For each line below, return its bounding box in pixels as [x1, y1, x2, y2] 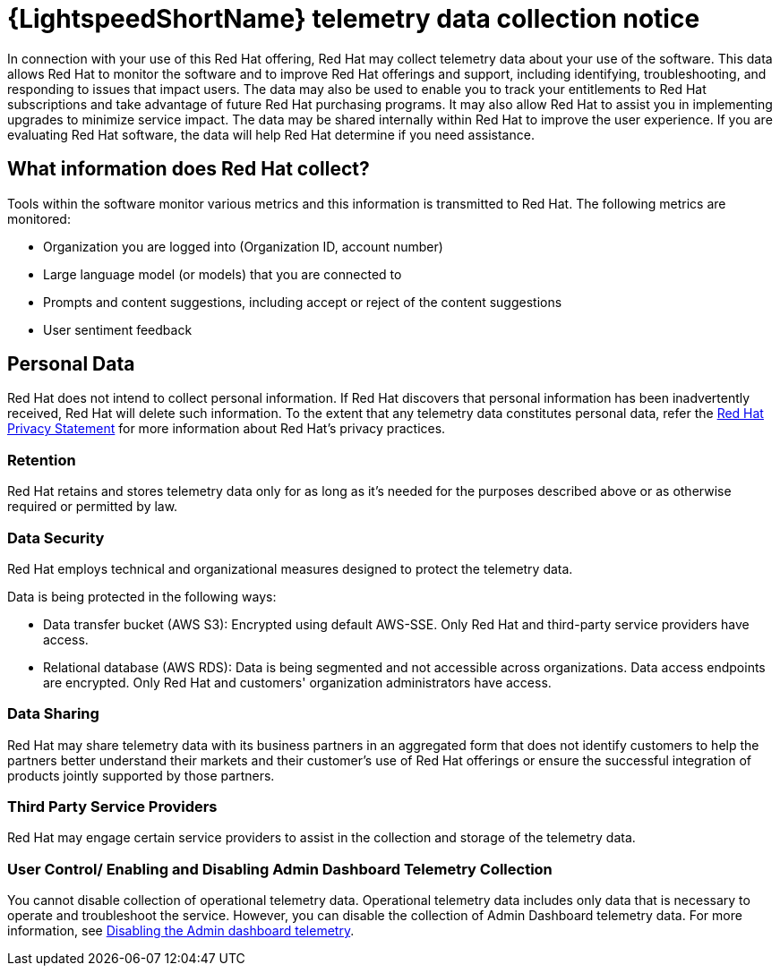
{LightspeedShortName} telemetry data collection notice [7, 4, 700, 34]
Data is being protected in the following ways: [7, 588, 277, 604]
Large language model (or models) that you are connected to [43, 266, 402, 282]
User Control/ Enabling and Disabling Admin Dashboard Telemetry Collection [7, 859, 553, 878]
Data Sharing [7, 704, 99, 723]
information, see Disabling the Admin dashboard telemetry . [7, 923, 355, 939]
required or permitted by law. [7, 499, 178, 515]
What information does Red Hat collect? [7, 158, 370, 181]
